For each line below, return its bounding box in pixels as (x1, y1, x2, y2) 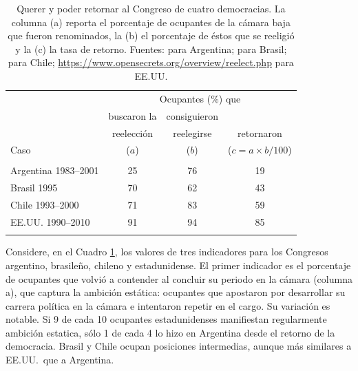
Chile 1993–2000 (10, 198, 79, 212)
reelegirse (173, 125, 212, 140)
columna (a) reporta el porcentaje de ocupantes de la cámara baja (11, 14, 291, 29)
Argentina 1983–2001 (10, 163, 99, 178)
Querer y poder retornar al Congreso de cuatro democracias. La (17, 1, 286, 15)
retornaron (238, 125, 282, 140)
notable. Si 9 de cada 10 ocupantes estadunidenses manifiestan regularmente (6, 312, 327, 326)
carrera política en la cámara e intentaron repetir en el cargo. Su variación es (6, 298, 330, 312)
